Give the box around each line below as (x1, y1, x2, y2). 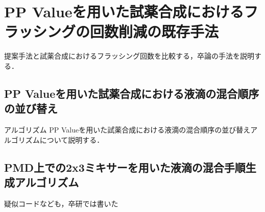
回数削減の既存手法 (90, 21, 219, 42)
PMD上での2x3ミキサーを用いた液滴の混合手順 (4, 159, 246, 175)
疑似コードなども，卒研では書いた (4, 198, 118, 208)
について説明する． (39, 134, 104, 145)
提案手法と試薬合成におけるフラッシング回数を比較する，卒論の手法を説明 (4, 50, 254, 61)
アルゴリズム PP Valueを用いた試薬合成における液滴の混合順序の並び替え (4, 124, 251, 135)
